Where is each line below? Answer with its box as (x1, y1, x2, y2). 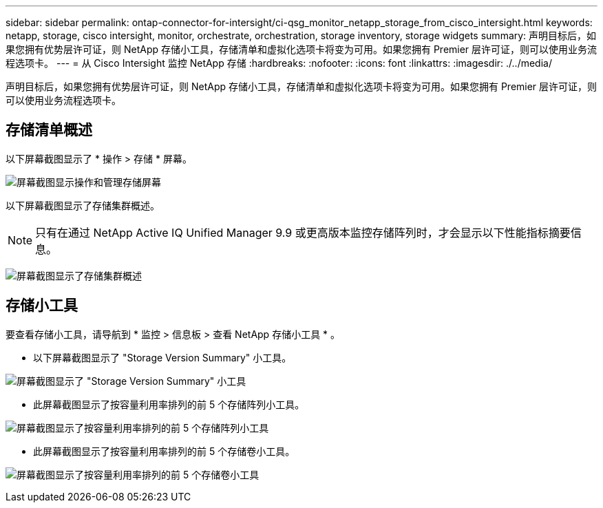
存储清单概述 (6, 121, 92, 139)
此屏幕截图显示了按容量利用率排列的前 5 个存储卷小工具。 (33, 445, 295, 457)
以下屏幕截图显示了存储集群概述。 (6, 199, 160, 211)
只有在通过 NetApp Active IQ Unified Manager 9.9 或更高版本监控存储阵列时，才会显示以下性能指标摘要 (35, 225, 571, 240)
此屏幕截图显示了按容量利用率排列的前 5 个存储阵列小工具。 (33, 398, 305, 410)
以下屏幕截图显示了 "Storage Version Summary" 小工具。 (33, 351, 292, 363)
